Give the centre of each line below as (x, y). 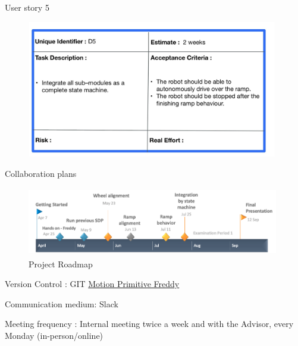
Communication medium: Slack (62, 303)
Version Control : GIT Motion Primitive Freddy (92, 284)
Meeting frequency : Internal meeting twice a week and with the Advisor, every (149, 324)
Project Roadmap (61, 264)
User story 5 (27, 7)
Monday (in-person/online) (54, 335)
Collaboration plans (41, 173)
